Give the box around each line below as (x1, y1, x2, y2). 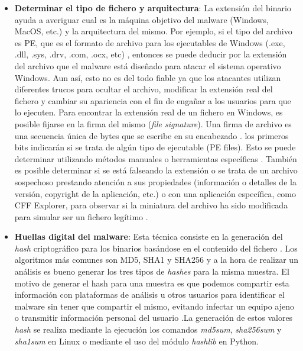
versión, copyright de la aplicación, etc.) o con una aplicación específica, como (14, 187, 297, 199)
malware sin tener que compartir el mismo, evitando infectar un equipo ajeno (14, 300, 295, 312)
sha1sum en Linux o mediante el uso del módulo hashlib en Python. (14, 334, 259, 347)
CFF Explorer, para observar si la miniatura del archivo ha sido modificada (14, 199, 288, 211)
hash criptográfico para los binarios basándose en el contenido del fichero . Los (14, 241, 298, 254)
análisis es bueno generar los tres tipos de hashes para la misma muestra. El (14, 265, 289, 278)
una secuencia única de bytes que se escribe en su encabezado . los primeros (14, 129, 289, 141)
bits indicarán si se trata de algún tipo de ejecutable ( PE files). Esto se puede (14, 141, 296, 153)
